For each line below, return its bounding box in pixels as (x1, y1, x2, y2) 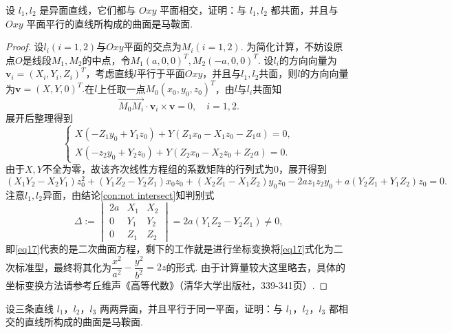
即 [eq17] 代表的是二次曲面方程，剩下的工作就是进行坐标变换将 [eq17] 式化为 (6, 241, 334, 255)
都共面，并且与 (270, 3, 338, 17)
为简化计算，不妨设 (246, 39, 334, 54)
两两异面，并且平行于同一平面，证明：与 (99, 301, 283, 315)
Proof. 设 (6, 39, 44, 54)
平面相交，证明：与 (160, 3, 247, 17)
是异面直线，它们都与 (39, 3, 136, 17)
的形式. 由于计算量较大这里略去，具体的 (166, 259, 346, 274)
